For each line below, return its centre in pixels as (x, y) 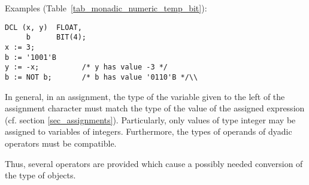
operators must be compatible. (61, 143)
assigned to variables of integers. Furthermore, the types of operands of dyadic (149, 131)
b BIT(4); (56, 37)
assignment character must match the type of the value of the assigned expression (155, 108)
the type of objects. (40, 175)
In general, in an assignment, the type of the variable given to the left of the (145, 96)
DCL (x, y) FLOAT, (43, 27)
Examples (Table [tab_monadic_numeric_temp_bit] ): (106, 8)
